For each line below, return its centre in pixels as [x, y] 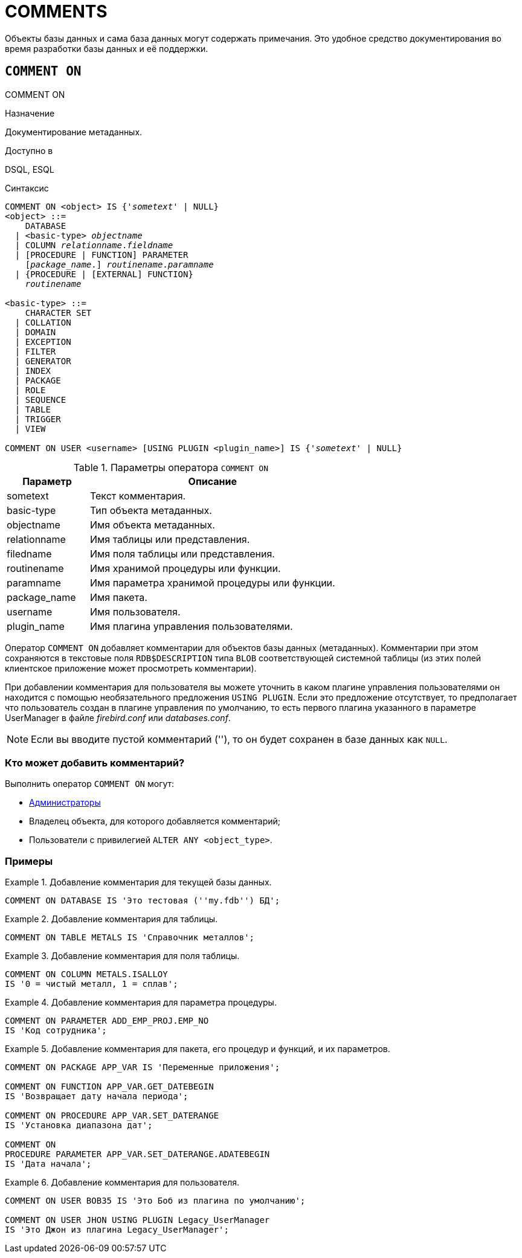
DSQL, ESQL [30, 169]
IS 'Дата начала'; [48, 1164]
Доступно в [29, 150]
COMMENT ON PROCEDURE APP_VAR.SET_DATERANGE [112, 1116]
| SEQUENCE [40, 400]
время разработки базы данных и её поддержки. [107, 48]
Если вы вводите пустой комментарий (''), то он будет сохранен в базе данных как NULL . [239, 739]
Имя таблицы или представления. [170, 539]
